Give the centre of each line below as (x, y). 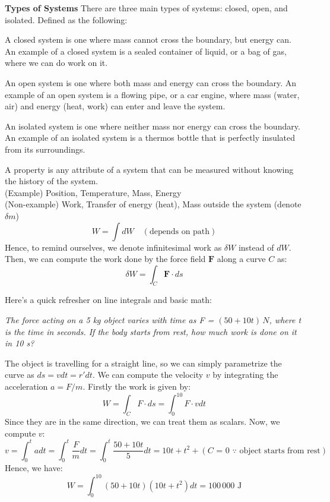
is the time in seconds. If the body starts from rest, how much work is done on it (151, 331)
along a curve (241, 259)
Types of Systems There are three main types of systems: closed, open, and (146, 8)
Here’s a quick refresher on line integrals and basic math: (108, 300)
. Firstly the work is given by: (137, 386)
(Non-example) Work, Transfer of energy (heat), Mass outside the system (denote (153, 204)
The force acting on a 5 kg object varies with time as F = (110, 320)
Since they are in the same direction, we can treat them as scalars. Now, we (142, 421)
